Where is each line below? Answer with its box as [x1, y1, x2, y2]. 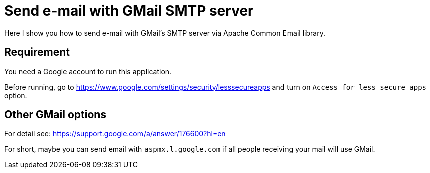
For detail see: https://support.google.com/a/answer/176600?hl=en [4, 129, 226, 138]
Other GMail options [4, 108, 107, 121]
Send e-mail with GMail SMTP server [4, 2, 254, 19]
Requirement [4, 46, 70, 59]
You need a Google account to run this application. [4, 67, 172, 76]
